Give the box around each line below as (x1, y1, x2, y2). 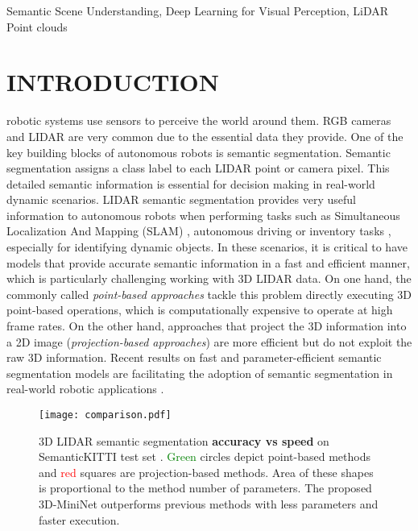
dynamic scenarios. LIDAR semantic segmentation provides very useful (6, 191, 356, 208)
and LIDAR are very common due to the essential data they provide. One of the (6, 127, 404, 144)
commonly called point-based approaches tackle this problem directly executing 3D (6, 285, 412, 302)
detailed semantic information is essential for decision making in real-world (6, 175, 375, 192)
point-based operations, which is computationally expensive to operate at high (6, 301, 393, 318)
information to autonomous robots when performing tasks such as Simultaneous (6, 206, 400, 223)
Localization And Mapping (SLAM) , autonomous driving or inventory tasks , (6, 222, 391, 239)
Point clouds (6, 18, 68, 35)
